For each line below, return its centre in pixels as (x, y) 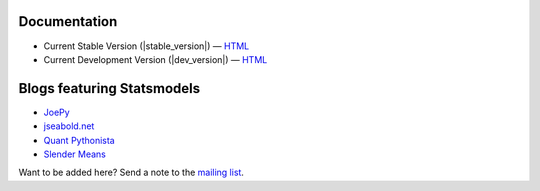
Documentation (68, 21)
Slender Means (75, 154)
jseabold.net (69, 126)
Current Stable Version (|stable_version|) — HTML (146, 46)
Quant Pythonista (79, 140)
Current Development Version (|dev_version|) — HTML (155, 59)
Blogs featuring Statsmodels (109, 88)
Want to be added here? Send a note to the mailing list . (131, 172)
